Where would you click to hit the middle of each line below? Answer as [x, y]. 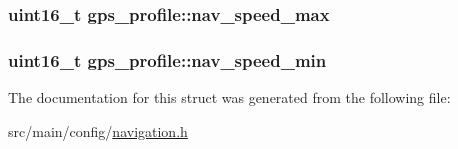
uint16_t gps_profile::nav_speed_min [167, 59]
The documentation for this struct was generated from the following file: [229, 97]
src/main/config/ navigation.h [98, 130]
